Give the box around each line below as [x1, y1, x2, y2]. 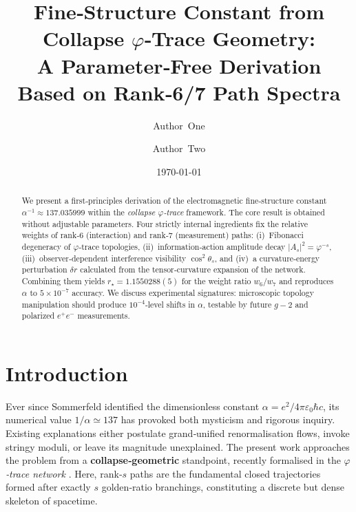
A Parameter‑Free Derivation [36, 51, 322, 79]
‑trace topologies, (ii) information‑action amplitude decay [78, 240, 286, 252]
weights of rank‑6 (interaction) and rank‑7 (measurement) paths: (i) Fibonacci [21, 229, 304, 241]
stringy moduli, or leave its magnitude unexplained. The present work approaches [6, 439, 350, 454]
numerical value [6, 412, 72, 427]
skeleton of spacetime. [6, 493, 98, 507]
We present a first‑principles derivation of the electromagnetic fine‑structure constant [21, 195, 327, 206]
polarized [21, 310, 55, 321]
